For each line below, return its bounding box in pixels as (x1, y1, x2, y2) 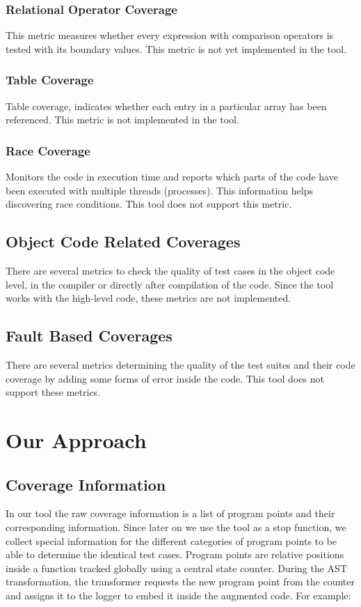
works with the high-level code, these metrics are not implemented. (6, 291, 291, 305)
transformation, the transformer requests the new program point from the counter (6, 574, 355, 589)
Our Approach (6, 425, 147, 454)
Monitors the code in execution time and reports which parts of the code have (6, 169, 338, 184)
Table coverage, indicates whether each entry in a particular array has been (6, 98, 327, 113)
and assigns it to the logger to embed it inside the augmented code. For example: (6, 587, 351, 602)
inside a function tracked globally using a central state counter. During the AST (6, 560, 347, 575)
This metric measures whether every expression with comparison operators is (6, 28, 334, 43)
